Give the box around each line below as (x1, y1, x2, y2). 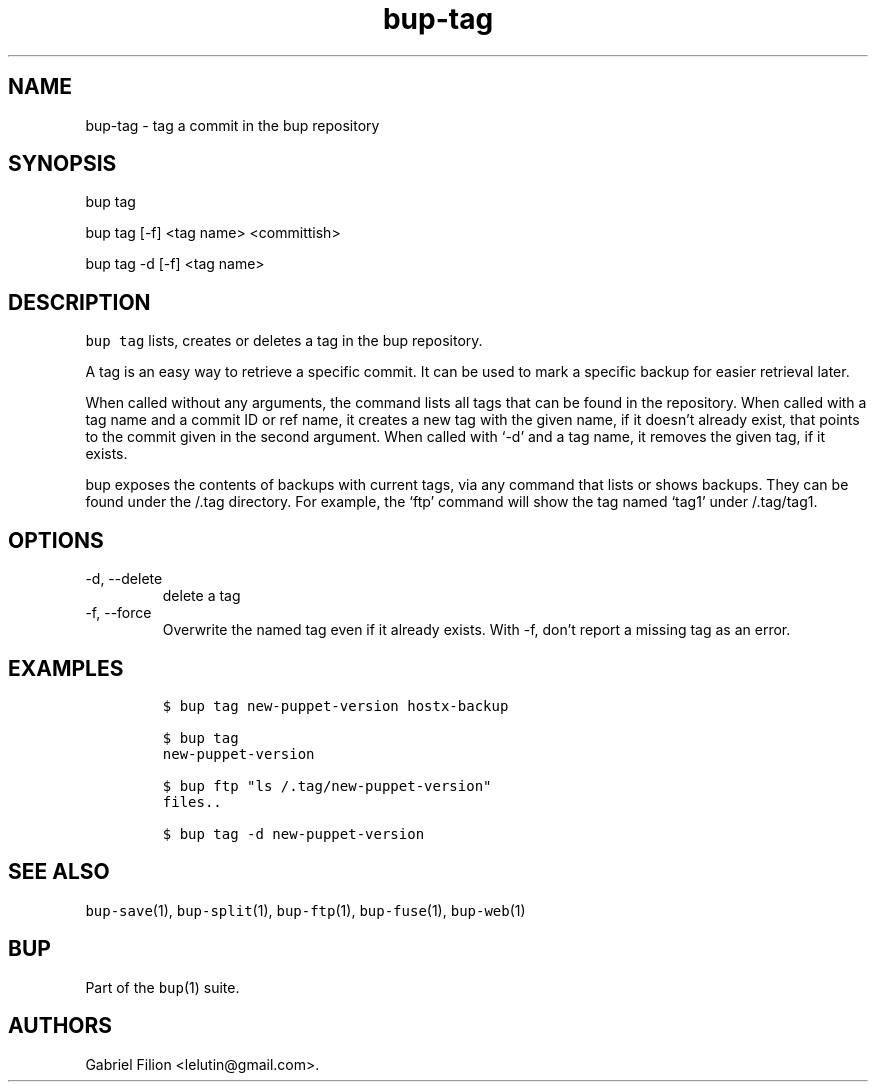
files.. (162, 793, 222, 810)
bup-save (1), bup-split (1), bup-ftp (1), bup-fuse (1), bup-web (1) (85, 901, 526, 919)
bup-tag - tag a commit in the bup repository (85, 116, 380, 134)
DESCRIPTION (8, 289, 151, 315)
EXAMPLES (8, 655, 124, 681)
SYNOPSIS (8, 151, 117, 177)
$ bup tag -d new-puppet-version (162, 825, 425, 842)
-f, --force (85, 604, 152, 622)
